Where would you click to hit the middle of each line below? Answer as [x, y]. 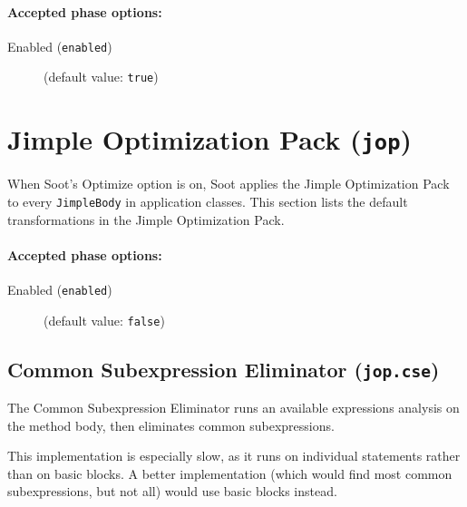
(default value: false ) [104, 320]
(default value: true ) [101, 77]
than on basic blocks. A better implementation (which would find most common [230, 473]
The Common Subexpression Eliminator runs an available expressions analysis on [233, 408]
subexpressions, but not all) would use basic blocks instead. [172, 491]
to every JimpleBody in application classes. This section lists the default [208, 201]
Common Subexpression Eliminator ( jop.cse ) [224, 369]
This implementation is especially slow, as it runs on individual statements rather [234, 456]
